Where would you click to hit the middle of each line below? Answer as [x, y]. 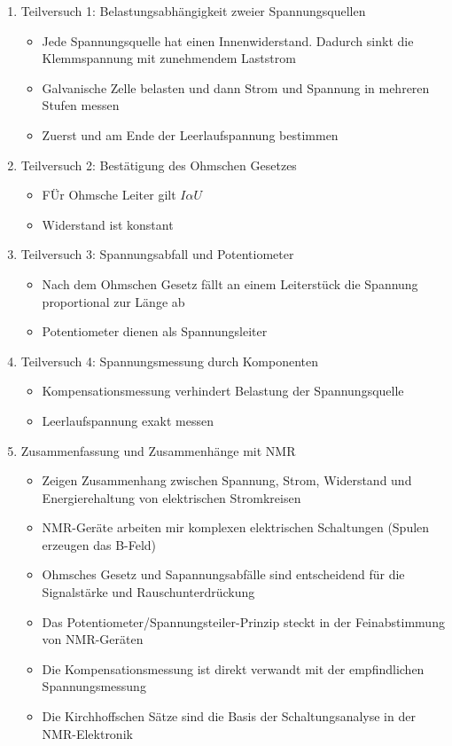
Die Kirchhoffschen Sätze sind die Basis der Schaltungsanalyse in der [229, 716]
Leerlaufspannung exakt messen [128, 420]
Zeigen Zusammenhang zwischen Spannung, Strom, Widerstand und [227, 480]
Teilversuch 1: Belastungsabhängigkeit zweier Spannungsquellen [193, 11]
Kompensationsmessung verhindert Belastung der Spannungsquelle [223, 391]
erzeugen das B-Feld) [99, 544]
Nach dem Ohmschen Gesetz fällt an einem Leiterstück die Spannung [230, 283]
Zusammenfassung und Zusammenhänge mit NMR [158, 450]
